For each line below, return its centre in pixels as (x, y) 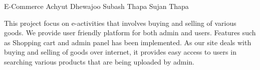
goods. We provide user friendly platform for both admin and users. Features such (130, 33)
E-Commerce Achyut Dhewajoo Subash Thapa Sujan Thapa (96, 6)
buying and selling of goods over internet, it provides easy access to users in (120, 52)
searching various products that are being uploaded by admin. (99, 61)
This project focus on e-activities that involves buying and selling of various (120, 23)
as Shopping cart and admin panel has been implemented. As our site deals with (128, 42)
